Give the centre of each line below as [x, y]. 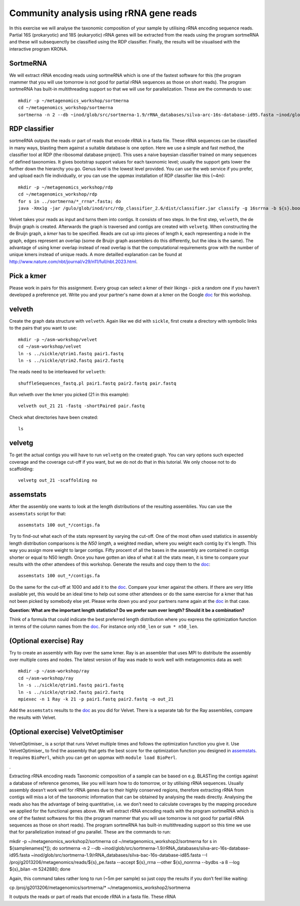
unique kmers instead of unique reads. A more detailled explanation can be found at [96, 255]
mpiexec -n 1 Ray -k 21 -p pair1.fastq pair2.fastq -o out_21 [96, 699]
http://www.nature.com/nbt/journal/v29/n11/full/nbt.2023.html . [73, 261]
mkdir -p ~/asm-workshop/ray [54, 671]
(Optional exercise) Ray [46, 641]
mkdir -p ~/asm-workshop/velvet [58, 339]
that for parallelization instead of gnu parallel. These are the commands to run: [90, 832]
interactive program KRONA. [38, 49]
